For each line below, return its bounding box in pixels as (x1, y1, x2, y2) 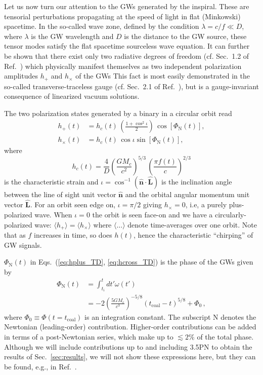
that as (4, 230, 26, 240)
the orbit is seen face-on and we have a (92, 209, 213, 219)
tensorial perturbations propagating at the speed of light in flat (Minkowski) (4, 11, 241, 21)
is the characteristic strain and (4, 176, 99, 186)
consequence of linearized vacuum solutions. (4, 91, 140, 101)
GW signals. (4, 239, 42, 250)
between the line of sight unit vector (4, 189, 116, 199)
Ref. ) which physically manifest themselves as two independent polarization (4, 60, 242, 71)
